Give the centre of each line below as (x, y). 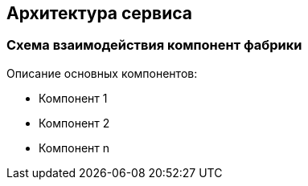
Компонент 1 (73, 98)
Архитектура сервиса (100, 13)
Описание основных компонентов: (102, 73)
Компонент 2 (74, 123)
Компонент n (74, 148)
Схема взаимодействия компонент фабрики (154, 45)
